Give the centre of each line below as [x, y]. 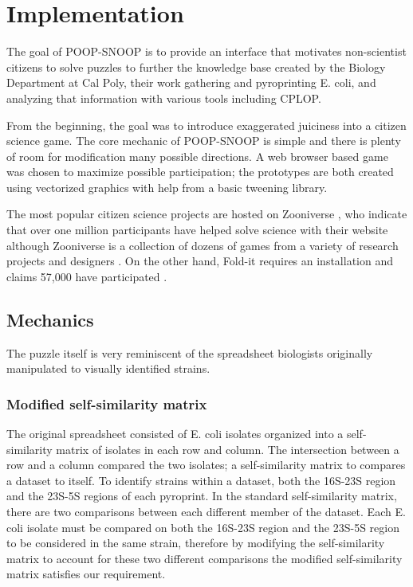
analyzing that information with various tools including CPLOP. [164, 98]
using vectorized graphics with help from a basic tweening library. [167, 187]
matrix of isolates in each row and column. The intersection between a [228, 449]
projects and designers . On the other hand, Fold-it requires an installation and [200, 261]
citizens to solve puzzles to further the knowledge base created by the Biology [196, 67]
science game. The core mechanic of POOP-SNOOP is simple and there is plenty [204, 141]
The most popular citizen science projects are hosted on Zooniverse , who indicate [207, 214]
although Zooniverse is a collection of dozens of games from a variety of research [203, 245]
